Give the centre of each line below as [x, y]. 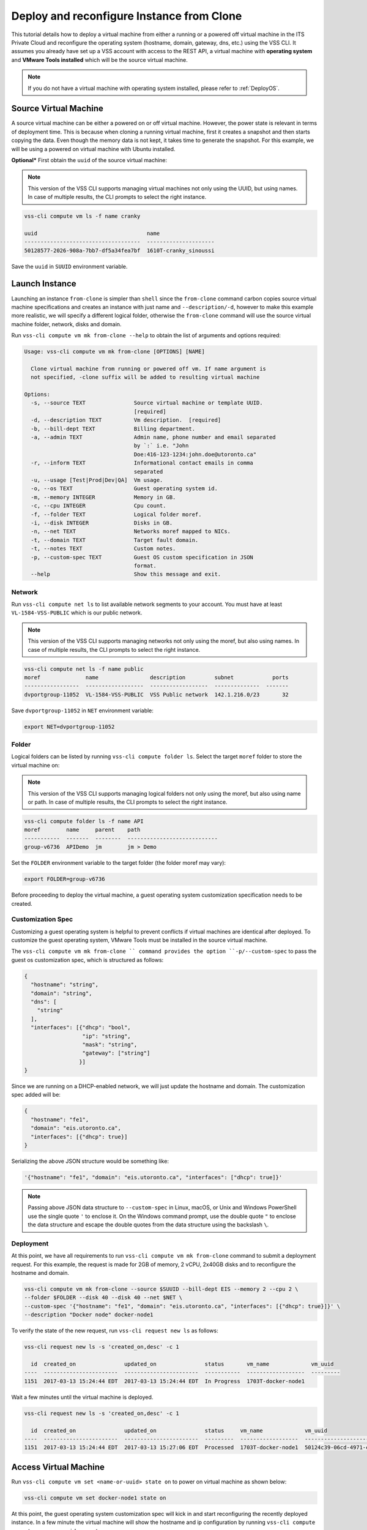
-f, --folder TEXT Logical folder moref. [116, 514]
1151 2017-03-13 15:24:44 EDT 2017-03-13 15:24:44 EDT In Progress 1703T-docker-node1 [165, 1381]
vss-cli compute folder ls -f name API [84, 821]
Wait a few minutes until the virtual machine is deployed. [82, 1397]
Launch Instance [44, 284]
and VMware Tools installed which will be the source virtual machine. [99, 60]
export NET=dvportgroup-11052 [69, 726]
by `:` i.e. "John [161, 446]
